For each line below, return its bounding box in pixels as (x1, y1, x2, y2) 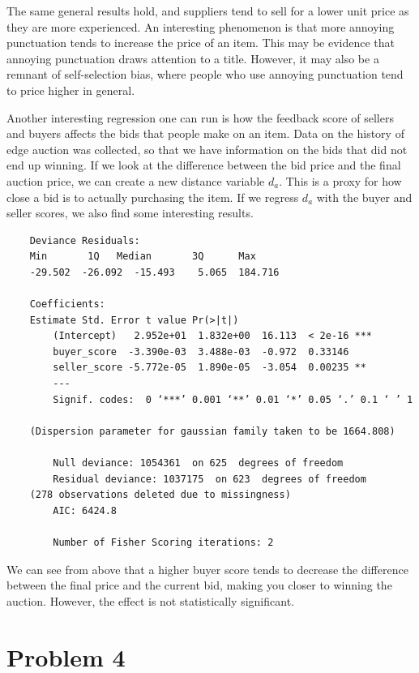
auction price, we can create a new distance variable (6, 172, 265, 189)
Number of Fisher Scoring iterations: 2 (53, 537, 274, 548)
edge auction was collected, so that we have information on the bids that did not (6, 140, 408, 157)
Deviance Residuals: (29, 234, 140, 246)
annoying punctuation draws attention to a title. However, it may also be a (6, 49, 379, 66)
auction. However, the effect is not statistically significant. (6, 592, 294, 609)
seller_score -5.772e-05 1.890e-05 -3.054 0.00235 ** (53, 362, 366, 374)
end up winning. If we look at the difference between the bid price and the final (6, 156, 401, 174)
